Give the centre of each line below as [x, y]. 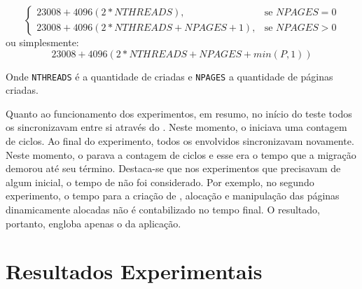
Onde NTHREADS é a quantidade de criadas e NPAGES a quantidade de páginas [169, 76]
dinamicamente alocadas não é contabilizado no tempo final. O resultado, [163, 209]
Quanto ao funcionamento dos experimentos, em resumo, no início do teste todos [179, 113]
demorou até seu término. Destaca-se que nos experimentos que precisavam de [173, 168]
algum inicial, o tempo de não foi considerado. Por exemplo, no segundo [160, 182]
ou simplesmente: [42, 42]
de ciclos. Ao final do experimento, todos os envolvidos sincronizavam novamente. [180, 141]
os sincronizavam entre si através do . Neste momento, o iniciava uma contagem [176, 127]
